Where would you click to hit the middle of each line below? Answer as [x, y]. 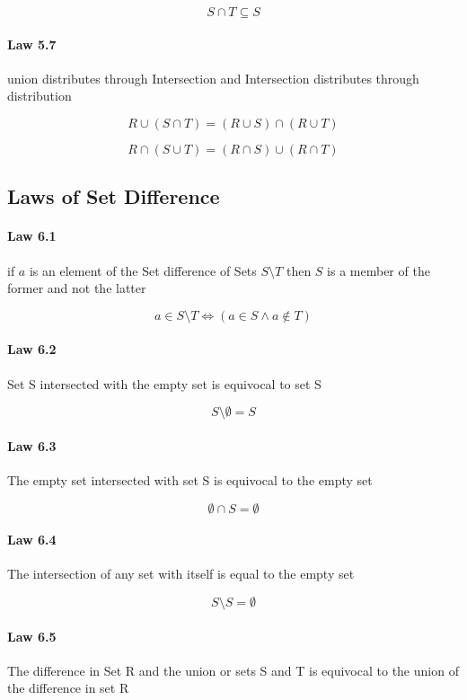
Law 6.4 [32, 540]
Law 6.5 [32, 636]
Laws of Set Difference [114, 196]
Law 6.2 [32, 349]
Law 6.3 [32, 445]
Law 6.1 [32, 236]
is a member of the [379, 270]
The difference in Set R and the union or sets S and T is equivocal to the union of [233, 670]
